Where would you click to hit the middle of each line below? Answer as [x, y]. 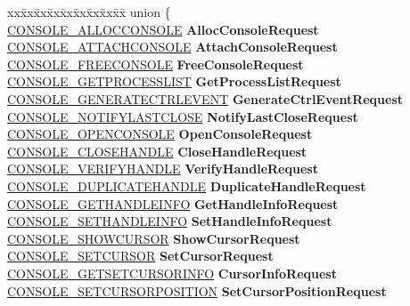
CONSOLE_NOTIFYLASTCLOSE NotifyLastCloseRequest [183, 116]
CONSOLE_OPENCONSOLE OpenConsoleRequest [160, 134]
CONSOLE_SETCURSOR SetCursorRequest [140, 256]
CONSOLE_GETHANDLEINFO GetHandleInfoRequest [173, 203]
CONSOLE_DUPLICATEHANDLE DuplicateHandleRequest [187, 185]
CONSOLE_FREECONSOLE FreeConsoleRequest [156, 64]
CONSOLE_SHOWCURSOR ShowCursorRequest [154, 238]
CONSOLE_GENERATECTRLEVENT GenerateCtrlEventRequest [205, 98]
